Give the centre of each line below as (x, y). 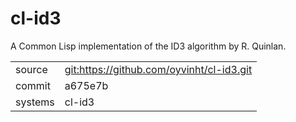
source (31, 69)
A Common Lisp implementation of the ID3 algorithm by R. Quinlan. (148, 46)
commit (33, 85)
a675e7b (86, 85)
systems (35, 102)
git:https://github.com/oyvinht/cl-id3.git (158, 69)
